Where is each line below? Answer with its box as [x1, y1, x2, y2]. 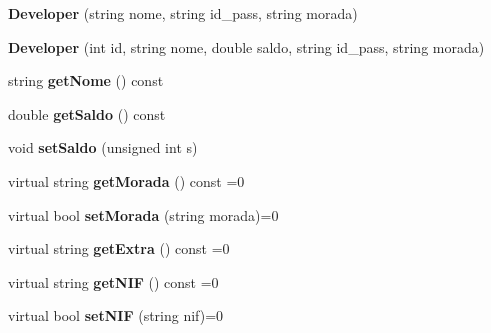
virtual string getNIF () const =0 [8, 271, 219, 292]
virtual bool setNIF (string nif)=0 [8, 305, 224, 326]
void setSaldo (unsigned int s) [8, 137, 198, 158]
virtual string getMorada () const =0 [8, 170, 245, 191]
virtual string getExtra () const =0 [8, 238, 230, 259]
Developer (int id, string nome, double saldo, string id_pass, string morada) [8, 36, 485, 57]
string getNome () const [8, 70, 164, 91]
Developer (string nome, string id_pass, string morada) [8, 3, 358, 23]
